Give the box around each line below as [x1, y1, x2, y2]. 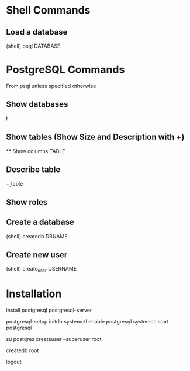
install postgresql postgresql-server [6, 306, 92, 314]
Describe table [6, 164, 61, 174]
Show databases [6, 99, 68, 109]
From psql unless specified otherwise [6, 82, 96, 89]
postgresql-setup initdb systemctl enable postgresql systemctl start [6, 318, 169, 325]
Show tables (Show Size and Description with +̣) [6, 132, 185, 142]
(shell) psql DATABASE [6, 42, 61, 49]
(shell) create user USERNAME [6, 265, 77, 274]
